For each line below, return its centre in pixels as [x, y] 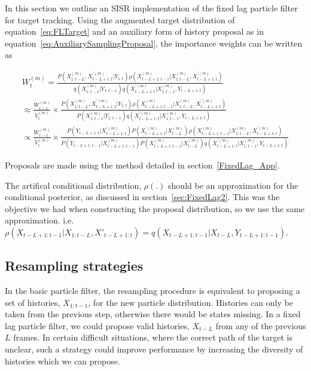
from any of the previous [261, 325]
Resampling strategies [74, 266]
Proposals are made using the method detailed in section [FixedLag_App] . [142, 165]
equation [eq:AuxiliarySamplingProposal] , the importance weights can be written [154, 43]
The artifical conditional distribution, [73, 185]
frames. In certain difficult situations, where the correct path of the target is [153, 337]
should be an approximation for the [233, 185]
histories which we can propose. [62, 361]
